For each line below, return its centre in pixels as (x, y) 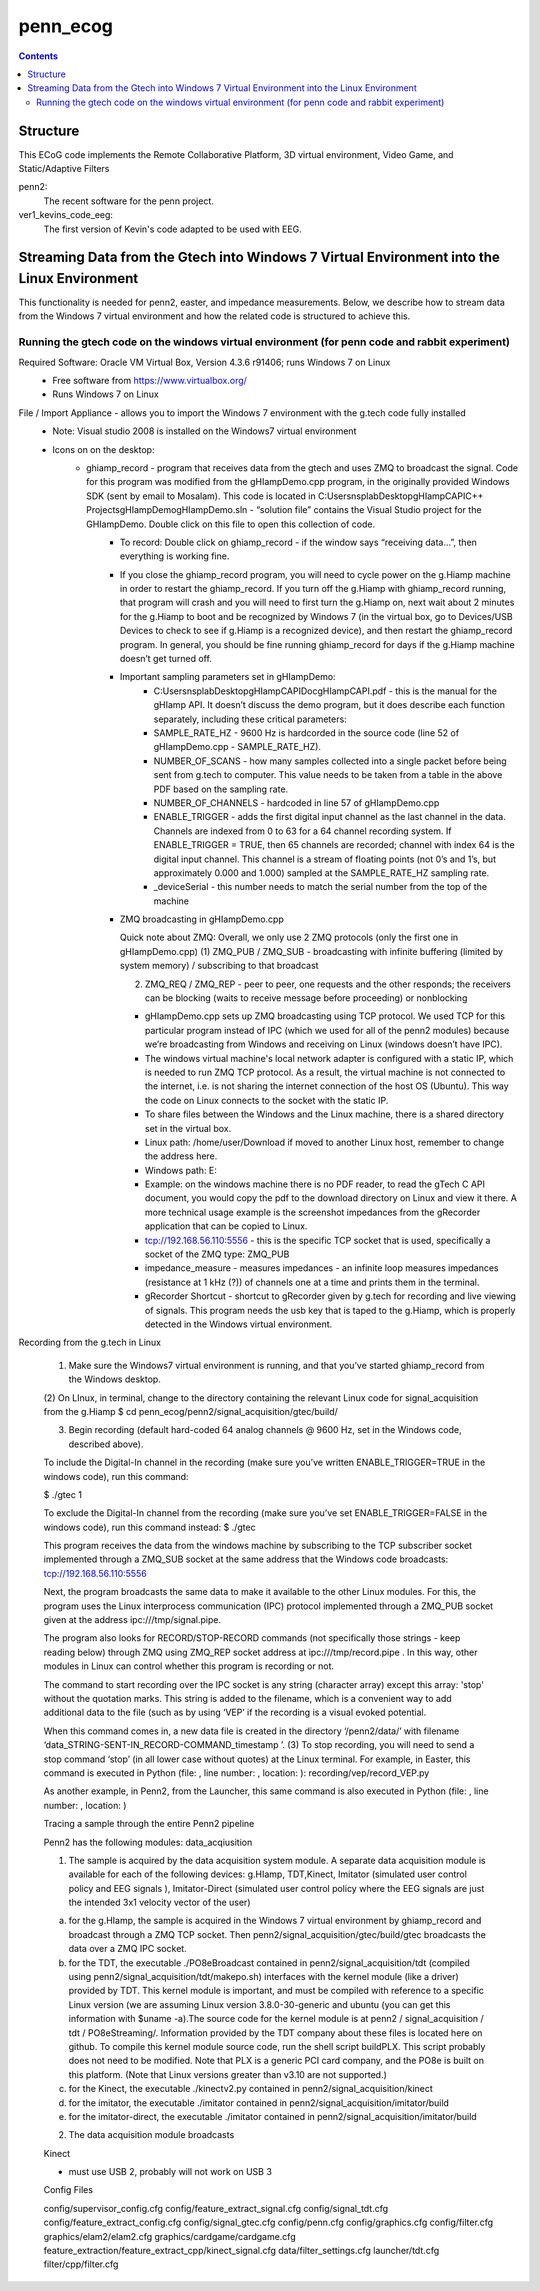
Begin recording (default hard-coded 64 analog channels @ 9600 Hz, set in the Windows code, (265, 1430)
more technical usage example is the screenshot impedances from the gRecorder (313, 1212)
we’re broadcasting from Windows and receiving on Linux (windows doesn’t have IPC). (324, 1044)
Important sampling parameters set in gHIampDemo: (228, 677)
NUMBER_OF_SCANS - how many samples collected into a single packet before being (330, 761)
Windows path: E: (181, 1170)
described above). (106, 1444)
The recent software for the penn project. (129, 201)
